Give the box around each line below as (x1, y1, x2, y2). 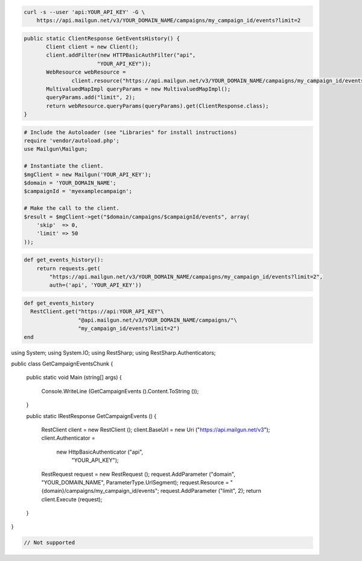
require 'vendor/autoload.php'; (24, 138, 120, 144)
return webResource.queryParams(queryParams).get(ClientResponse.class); (46, 103, 269, 109)
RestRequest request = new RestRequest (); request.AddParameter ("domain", (41, 471, 235, 478)
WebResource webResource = (46, 69, 126, 75)
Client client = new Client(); (46, 43, 139, 50)
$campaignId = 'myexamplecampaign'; (24, 188, 133, 195)
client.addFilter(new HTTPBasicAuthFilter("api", (46, 52, 196, 59)
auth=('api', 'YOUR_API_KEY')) (49, 282, 142, 289)
